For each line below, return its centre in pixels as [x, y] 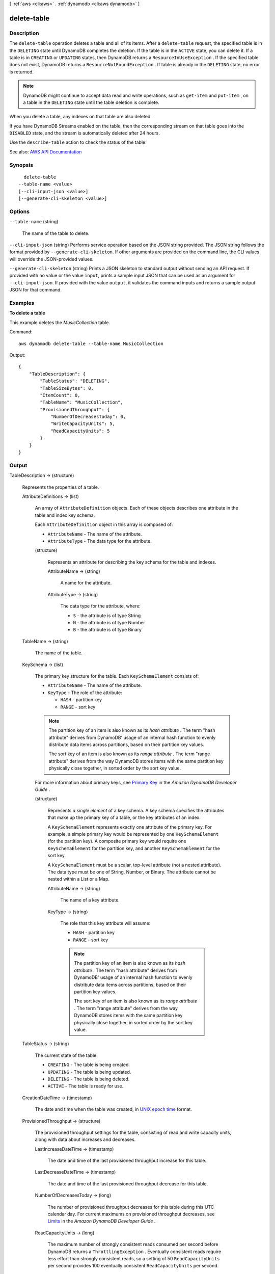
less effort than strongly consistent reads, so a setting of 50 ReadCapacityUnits [134, 1258]
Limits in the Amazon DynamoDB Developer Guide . [102, 1221]
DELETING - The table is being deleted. [89, 1079]
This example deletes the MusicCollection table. [60, 322]
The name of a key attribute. [90, 900]
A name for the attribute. [86, 583]
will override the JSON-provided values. [51, 259]
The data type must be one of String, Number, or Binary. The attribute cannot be [132, 872]
